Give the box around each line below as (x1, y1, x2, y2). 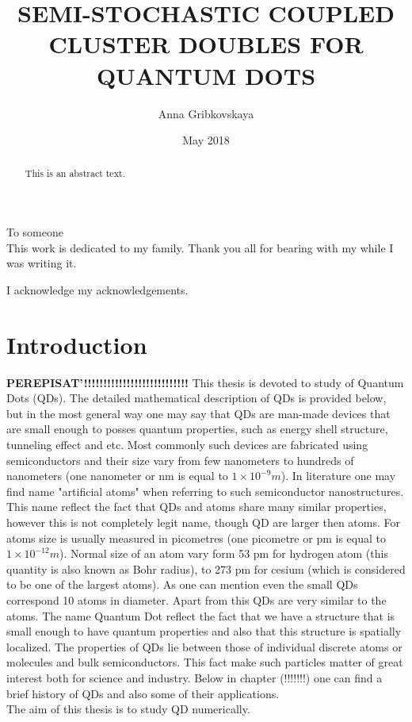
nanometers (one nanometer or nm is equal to (6, 467, 228, 484)
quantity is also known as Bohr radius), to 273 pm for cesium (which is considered (6, 560, 406, 577)
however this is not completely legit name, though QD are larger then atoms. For (6, 513, 401, 530)
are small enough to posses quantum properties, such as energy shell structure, (6, 421, 388, 437)
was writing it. (6, 255, 77, 271)
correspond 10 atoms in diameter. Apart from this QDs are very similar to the (6, 591, 387, 608)
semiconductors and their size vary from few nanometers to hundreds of (6, 451, 354, 468)
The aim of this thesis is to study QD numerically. (6, 701, 250, 717)
